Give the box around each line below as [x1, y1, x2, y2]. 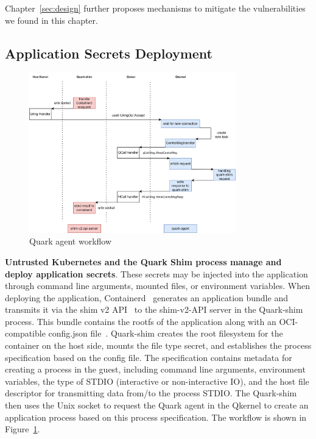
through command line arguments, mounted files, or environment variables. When [5, 279, 310, 292]
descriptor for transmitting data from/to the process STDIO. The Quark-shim [5, 387, 297, 399]
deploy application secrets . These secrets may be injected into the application [5, 267, 308, 280]
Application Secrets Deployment [5, 43, 212, 62]
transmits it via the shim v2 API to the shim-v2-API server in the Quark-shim [5, 303, 303, 316]
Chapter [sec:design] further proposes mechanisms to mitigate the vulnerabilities [5, 2, 306, 14]
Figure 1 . [5, 423, 40, 435]
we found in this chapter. [5, 13, 98, 26]
